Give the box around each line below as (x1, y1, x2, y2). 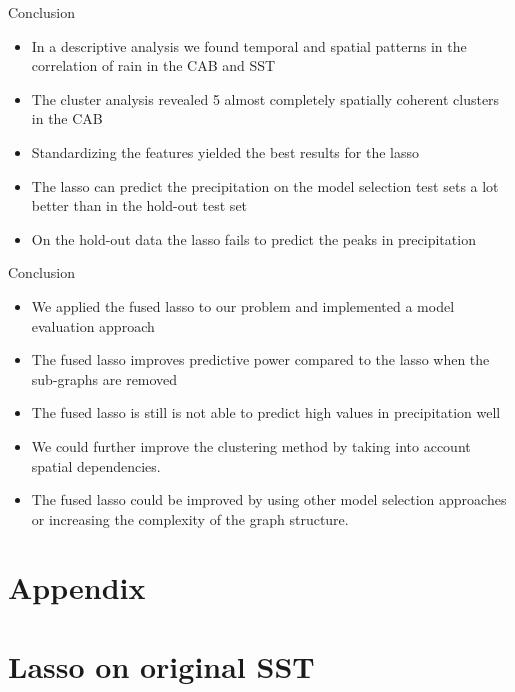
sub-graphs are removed (31, 368, 178, 389)
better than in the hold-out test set (31, 195, 248, 216)
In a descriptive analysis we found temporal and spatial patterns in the (31, 35, 467, 56)
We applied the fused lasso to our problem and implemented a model (31, 295, 455, 316)
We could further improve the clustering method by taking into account (31, 435, 471, 456)
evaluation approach (31, 315, 155, 336)
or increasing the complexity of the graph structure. (31, 508, 349, 529)
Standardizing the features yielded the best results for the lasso (31, 141, 419, 162)
